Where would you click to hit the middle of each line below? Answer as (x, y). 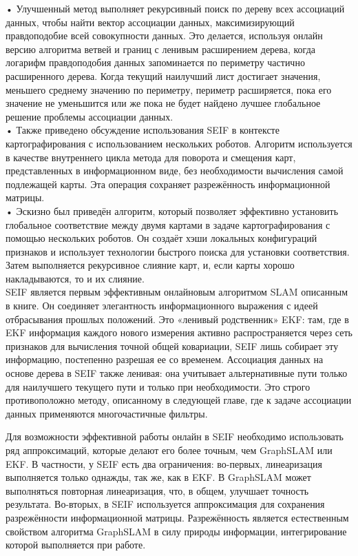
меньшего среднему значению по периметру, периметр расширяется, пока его (169, 89)
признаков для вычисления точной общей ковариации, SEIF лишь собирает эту (172, 346)
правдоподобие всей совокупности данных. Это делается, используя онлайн (164, 35)
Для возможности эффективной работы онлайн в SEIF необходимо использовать (175, 436)
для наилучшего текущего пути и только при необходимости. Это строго (158, 386)
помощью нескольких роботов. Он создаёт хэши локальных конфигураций (161, 238)
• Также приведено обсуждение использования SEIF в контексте (143, 130)
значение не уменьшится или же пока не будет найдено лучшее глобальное (163, 103)
